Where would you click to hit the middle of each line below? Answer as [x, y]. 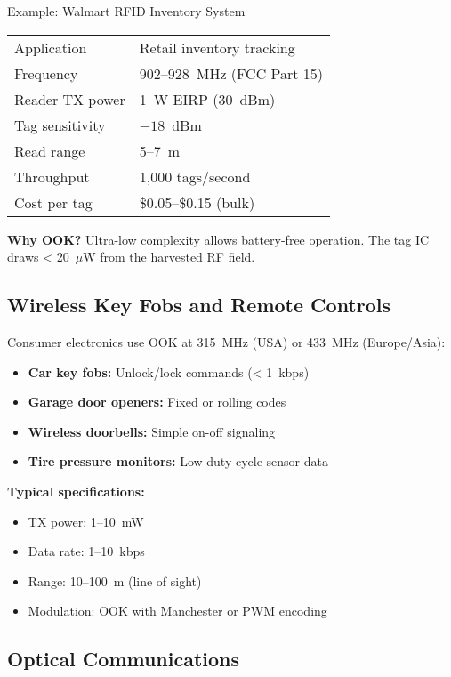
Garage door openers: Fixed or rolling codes [157, 402]
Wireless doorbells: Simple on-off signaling [152, 431]
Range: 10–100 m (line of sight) [115, 580]
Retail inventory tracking [217, 47]
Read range [50, 150]
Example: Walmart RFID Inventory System [126, 11]
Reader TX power [70, 99]
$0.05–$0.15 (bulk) [197, 202]
